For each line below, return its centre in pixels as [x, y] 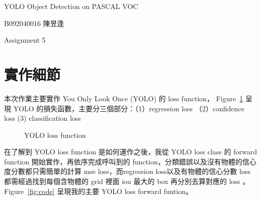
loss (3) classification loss [42, 118]
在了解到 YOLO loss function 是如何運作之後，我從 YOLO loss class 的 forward [130, 152]
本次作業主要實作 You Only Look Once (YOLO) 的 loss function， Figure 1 [124, 98]
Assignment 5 [25, 40]
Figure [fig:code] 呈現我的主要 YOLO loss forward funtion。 [99, 191]
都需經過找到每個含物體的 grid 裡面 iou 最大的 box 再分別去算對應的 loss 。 [127, 181]
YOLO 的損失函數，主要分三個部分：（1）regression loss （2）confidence [129, 108]
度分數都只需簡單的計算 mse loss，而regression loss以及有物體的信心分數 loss [127, 171]
